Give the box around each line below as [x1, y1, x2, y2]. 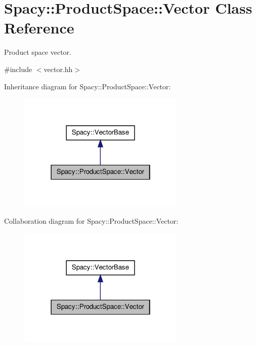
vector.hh [44, 63, 73, 74]
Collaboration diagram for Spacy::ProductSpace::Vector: [4, 216, 179, 226]
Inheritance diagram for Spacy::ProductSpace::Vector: [4, 81, 171, 91]
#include [4, 63, 32, 74]
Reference [4, 17, 74, 38]
